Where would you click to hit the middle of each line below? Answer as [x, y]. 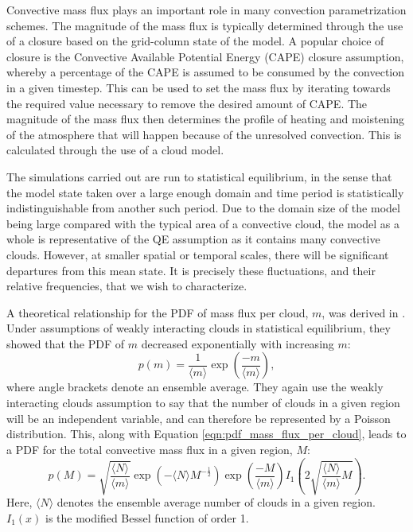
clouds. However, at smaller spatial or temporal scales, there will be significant [198, 254]
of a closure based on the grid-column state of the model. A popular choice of [195, 41]
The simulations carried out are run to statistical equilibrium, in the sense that [199, 176]
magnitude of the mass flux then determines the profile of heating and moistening [206, 119]
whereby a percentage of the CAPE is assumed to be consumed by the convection [206, 72]
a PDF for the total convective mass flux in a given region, [150, 449]
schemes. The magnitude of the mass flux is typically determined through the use [205, 25]
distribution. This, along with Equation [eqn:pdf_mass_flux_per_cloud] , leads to [206, 434]
